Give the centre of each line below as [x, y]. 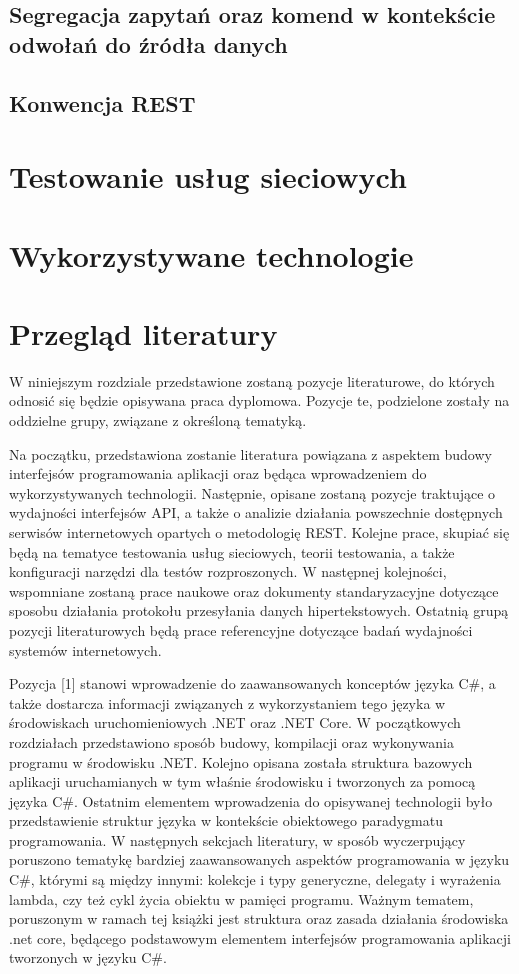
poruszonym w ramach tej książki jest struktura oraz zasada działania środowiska [259, 918]
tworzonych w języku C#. [88, 957]
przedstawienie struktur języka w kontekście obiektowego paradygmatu [226, 820]
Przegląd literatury [143, 332]
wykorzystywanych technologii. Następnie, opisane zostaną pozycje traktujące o [252, 492]
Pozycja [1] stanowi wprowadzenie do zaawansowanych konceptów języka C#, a [252, 683]
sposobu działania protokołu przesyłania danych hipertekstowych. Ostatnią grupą [259, 610]
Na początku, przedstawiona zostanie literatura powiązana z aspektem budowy [250, 453]
